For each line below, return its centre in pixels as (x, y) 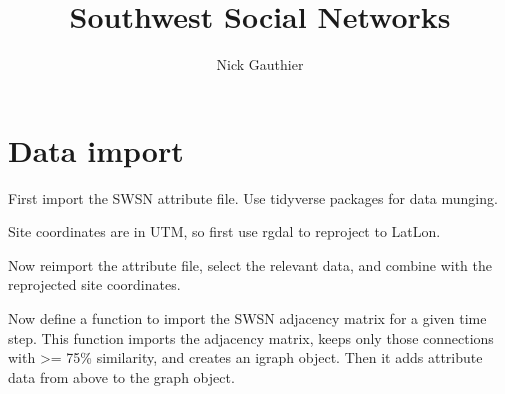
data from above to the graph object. (121, 376)
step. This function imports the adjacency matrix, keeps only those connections (251, 337)
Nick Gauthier (260, 64)
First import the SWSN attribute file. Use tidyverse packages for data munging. (253, 197)
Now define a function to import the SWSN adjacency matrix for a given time (247, 318)
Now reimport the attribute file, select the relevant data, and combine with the (250, 264)
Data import (96, 149)
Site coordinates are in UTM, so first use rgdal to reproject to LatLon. (224, 231)
